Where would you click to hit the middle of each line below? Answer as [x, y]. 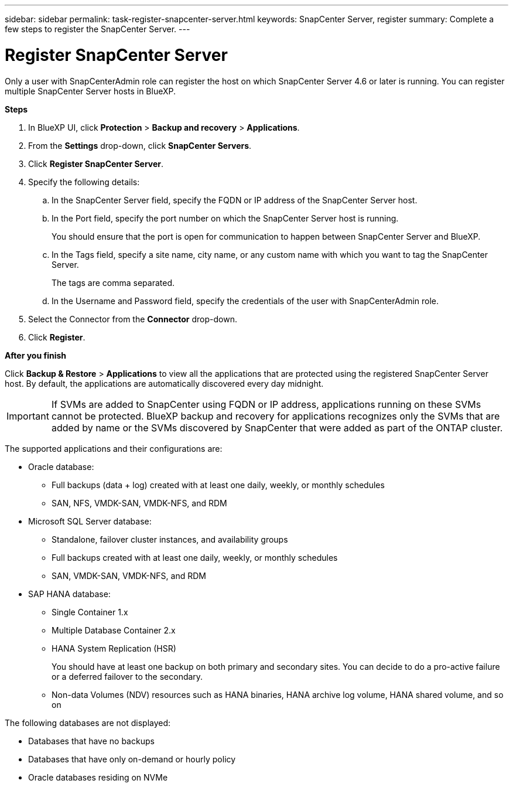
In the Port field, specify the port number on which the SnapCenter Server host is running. [225, 218]
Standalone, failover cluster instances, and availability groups [170, 539]
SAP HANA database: [69, 594]
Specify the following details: [84, 182]
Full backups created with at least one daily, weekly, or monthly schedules [195, 557]
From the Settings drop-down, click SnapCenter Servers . [140, 145]
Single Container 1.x [90, 612]
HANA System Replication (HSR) [114, 648]
